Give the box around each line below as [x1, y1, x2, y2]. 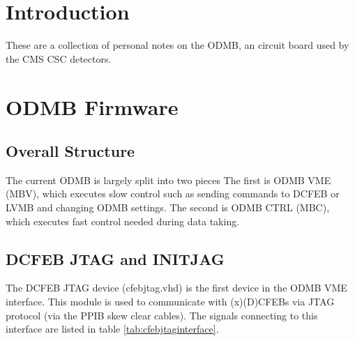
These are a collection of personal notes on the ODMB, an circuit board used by [6, 38, 349, 52]
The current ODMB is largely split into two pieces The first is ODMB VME [6, 172, 331, 187]
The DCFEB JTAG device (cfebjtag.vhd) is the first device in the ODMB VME [6, 280, 347, 295]
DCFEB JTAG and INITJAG [6, 248, 225, 269]
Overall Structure [6, 140, 135, 162]
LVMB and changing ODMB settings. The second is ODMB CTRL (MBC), [6, 200, 330, 215]
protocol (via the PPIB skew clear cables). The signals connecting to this [6, 308, 318, 322]
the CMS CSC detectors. [6, 51, 112, 66]
